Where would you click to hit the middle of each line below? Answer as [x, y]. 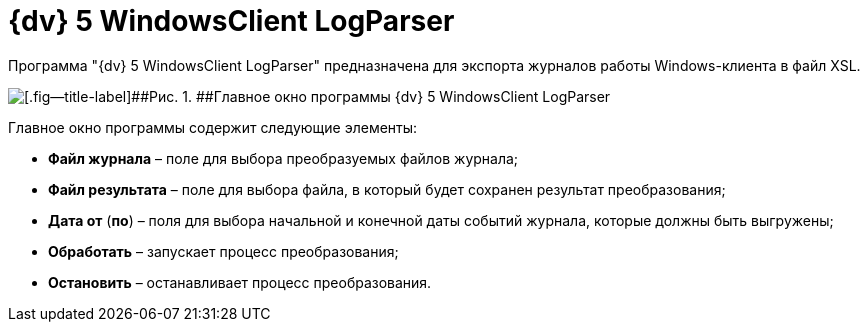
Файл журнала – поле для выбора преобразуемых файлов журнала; [283, 158]
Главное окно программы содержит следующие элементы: [213, 127]
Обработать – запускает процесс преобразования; [223, 251]
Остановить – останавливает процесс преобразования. [240, 282]
